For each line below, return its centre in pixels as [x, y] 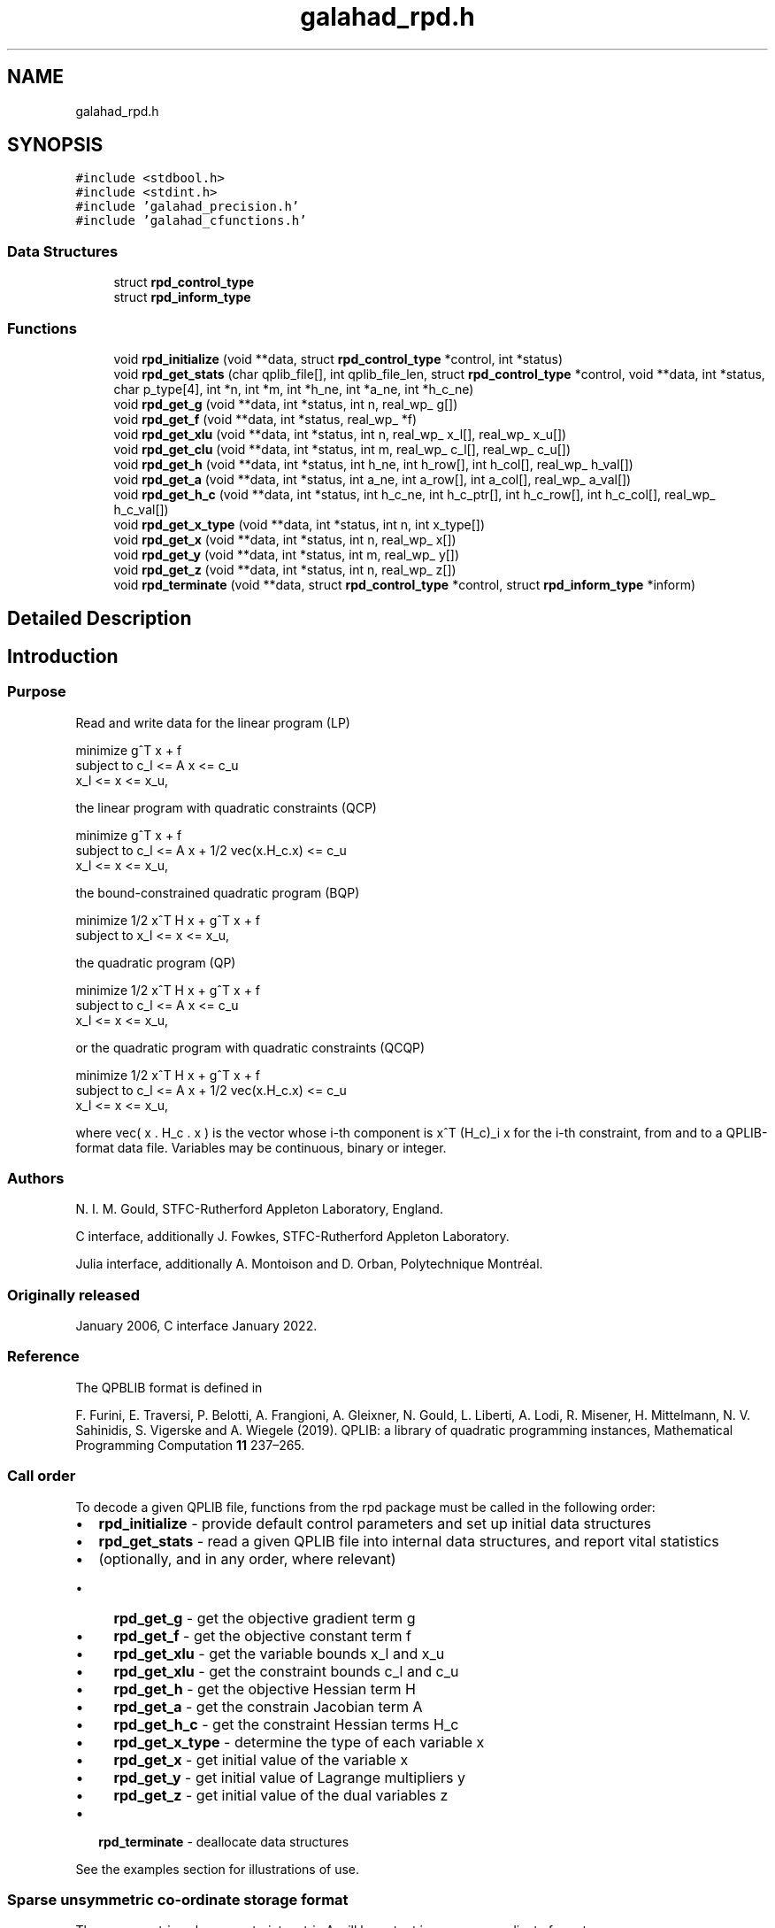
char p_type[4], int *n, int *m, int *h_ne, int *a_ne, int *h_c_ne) [294, 389]
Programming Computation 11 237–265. [190, 1445]
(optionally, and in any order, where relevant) [247, 1558]
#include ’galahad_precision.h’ [188, 207]
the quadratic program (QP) [156, 962]
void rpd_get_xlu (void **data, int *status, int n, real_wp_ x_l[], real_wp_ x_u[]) [340, 434]
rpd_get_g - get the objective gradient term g [265, 1618]
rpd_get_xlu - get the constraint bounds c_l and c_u [286, 1671]
